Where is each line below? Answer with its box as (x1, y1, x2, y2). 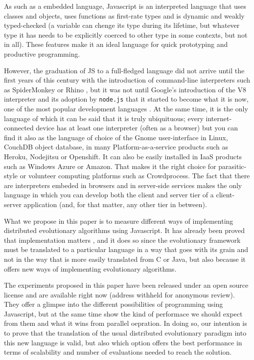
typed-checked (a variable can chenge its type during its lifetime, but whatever (4, 20, 240, 30)
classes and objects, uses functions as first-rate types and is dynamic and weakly (4, 10, 245, 21)
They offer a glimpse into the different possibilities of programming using (4, 299, 223, 309)
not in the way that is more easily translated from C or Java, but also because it (4, 254, 246, 264)
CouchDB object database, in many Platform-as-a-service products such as (4, 142, 229, 152)
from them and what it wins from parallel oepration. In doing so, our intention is (4, 318, 247, 328)
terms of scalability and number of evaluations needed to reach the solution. (4, 347, 232, 357)
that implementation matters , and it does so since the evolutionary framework (4, 234, 241, 245)
